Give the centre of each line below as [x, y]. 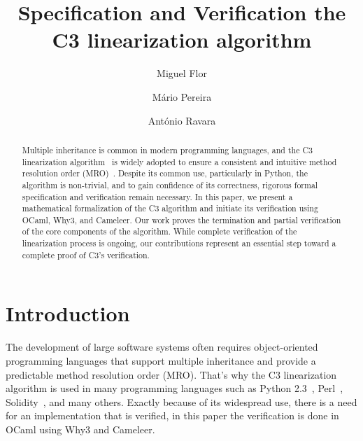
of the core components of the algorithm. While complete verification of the [159, 231]
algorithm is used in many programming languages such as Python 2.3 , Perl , [175, 388]
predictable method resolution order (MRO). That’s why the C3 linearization [171, 374]
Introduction [68, 313]
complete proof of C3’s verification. [86, 254]
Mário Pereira [182, 96]
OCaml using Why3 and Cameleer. [80, 429]
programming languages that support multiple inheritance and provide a [161, 360]
